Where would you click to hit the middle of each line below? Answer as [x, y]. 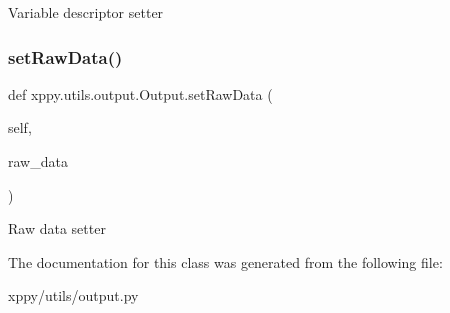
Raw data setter [57, 228]
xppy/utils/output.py [73, 295]
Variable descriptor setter [86, 12]
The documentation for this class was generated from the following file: [225, 261]
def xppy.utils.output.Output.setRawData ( [140, 93]
